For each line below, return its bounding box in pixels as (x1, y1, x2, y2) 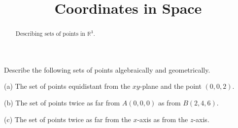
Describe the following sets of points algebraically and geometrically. (4, 64, 210, 75)
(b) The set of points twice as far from (4, 98, 120, 108)
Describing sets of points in (15, 29, 85, 38)
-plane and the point (139, 81, 202, 91)
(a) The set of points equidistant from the (4, 81, 131, 91)
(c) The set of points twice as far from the (4, 114, 131, 124)
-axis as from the (137, 114, 188, 124)
